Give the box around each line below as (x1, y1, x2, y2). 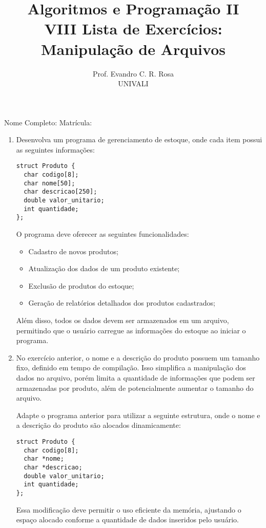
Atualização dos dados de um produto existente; (28, 263, 180, 274)
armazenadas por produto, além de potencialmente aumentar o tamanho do (16, 382, 254, 393)
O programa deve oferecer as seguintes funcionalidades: (16, 229, 189, 239)
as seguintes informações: (16, 144, 95, 155)
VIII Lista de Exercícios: (44, 18, 222, 39)
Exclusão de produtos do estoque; (28, 280, 134, 291)
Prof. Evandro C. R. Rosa (92, 68, 174, 79)
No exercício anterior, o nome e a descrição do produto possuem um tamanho (16, 352, 260, 363)
